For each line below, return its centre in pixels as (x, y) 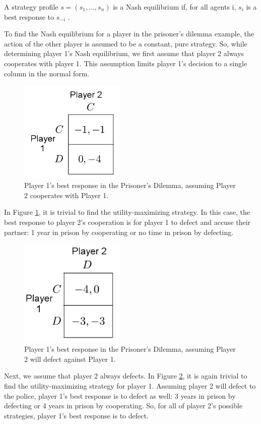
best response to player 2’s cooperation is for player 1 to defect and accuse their (127, 222)
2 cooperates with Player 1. (67, 195)
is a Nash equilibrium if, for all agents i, (175, 7)
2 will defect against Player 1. (70, 359)
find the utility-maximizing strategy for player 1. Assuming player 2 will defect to (130, 385)
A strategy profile (31, 7)
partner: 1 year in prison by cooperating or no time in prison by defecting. (119, 232)
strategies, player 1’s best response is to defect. (76, 415)
